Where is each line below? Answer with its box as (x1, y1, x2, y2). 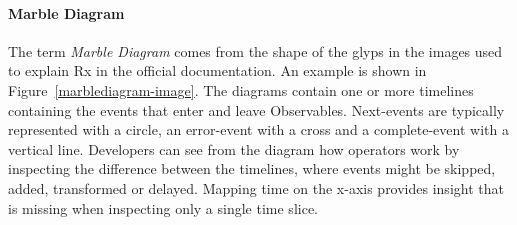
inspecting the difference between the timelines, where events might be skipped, (8, 158, 496, 179)
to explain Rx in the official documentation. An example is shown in (8, 60, 427, 81)
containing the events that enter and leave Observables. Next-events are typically (8, 99, 505, 120)
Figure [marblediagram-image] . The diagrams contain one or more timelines (8, 79, 474, 100)
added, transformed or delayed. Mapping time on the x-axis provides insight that (8, 177, 504, 198)
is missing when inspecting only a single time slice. (8, 197, 318, 218)
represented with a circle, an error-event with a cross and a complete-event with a (8, 119, 509, 140)
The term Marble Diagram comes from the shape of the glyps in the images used (8, 40, 503, 61)
